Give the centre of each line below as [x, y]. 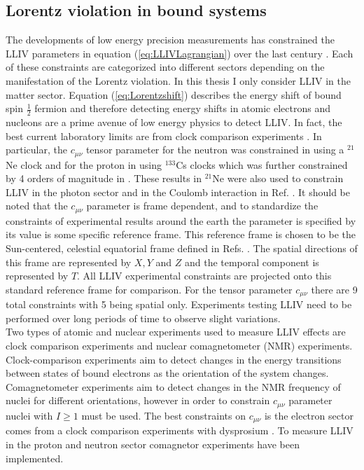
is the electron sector [309, 415]
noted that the [37, 206]
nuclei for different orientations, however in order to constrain [138, 400]
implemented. [35, 458]
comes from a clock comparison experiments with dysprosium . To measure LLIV [180, 430]
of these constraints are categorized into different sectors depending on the [165, 67]
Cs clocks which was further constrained [262, 164]
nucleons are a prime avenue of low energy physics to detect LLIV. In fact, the [174, 122]
